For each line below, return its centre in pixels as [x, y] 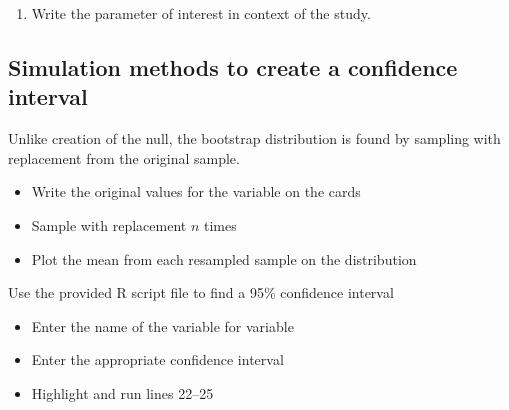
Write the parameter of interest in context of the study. [201, 13]
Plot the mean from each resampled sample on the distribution [224, 258]
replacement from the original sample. [124, 157]
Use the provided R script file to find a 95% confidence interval [201, 292]
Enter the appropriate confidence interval [157, 359]
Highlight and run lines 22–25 [122, 392]
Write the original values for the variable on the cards [196, 191]
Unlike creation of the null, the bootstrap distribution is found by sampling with [254, 138]
